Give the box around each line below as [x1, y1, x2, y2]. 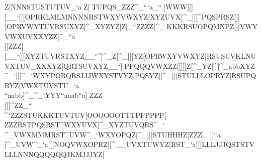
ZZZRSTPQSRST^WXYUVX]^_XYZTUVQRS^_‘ [5, 119, 165, 130]
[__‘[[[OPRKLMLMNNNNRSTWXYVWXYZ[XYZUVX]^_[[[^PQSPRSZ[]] [5, 11, 240, 22]
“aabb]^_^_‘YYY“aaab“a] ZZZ [5, 90, 105, 100]
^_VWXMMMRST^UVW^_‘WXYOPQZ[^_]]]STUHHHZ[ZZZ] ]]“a [5, 129, 221, 139]
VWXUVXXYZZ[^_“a [5, 31, 75, 41]
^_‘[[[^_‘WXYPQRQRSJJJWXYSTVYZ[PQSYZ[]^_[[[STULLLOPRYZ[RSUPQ [5, 70, 256, 81]
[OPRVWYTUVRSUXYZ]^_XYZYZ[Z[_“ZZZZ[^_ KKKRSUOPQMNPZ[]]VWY [5, 21, 258, 32]
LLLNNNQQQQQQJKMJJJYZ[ [5, 148, 105, 159]
